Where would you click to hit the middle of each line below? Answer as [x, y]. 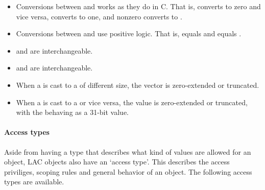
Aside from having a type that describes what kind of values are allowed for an [128, 151]
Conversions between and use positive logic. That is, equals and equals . [129, 33]
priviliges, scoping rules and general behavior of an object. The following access [128, 171]
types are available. [34, 182]
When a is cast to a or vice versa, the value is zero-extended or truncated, [132, 102]
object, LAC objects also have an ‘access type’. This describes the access [117, 162]
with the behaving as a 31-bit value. [72, 112]
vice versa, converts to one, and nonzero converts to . [99, 16]
